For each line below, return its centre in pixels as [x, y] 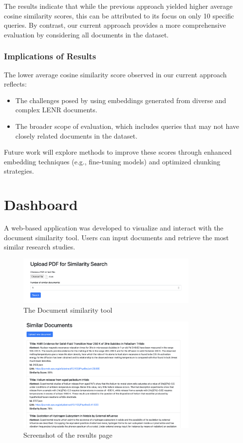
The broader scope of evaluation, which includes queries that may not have [127, 126]
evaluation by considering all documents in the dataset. [86, 34]
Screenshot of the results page [68, 434]
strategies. [19, 171]
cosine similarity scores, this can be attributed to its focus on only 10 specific [119, 15]
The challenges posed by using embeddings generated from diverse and [121, 100]
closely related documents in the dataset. [76, 135]
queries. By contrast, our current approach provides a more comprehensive [115, 25]
